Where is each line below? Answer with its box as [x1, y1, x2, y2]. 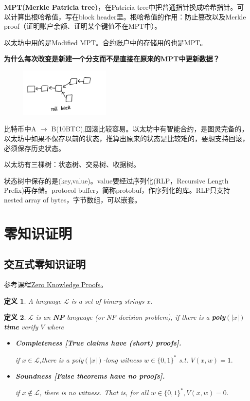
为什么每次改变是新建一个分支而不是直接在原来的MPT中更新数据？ [4, 54, 220, 64]
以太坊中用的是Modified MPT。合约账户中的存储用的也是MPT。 [4, 37, 207, 47]
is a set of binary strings [71, 295, 144, 306]
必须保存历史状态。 [4, 143, 65, 153]
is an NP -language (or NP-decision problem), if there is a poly [36, 312, 226, 322]
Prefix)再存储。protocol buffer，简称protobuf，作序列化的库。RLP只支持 [4, 185, 231, 195]
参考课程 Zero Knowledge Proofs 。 [4, 279, 107, 290]
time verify [4, 321, 38, 331]
